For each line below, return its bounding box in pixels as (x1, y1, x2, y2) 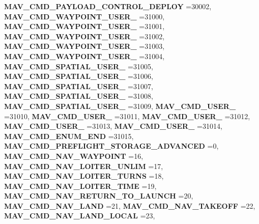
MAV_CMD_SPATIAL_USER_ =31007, (4, 80, 153, 91)
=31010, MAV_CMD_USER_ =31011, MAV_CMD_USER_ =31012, (4, 110, 250, 121)
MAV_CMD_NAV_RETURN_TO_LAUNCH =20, (4, 190, 193, 201)
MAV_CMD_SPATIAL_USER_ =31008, (4, 91, 153, 101)
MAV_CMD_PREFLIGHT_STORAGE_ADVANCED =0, (4, 141, 219, 151)
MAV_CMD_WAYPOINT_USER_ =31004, (4, 50, 165, 61)
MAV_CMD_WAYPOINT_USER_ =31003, (4, 41, 165, 51)
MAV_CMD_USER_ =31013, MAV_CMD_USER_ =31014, (4, 121, 222, 131)
